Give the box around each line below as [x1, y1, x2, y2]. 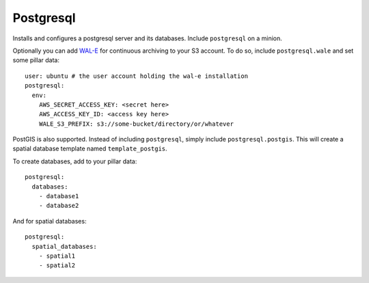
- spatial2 [38, 262, 76, 269]
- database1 [38, 192, 79, 200]
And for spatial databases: [12, 217, 87, 225]
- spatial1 [38, 252, 76, 260]
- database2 [38, 202, 79, 210]
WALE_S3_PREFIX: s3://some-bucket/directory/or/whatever [38, 120, 234, 128]
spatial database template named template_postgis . [12, 144, 167, 153]
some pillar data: [12, 56, 59, 64]
